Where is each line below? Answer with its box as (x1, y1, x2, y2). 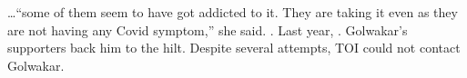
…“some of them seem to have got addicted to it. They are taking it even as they (7, 3, 458, 21)
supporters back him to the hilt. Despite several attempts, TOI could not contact (7, 38, 461, 57)
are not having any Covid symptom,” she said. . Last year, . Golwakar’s (7, 20, 408, 39)
